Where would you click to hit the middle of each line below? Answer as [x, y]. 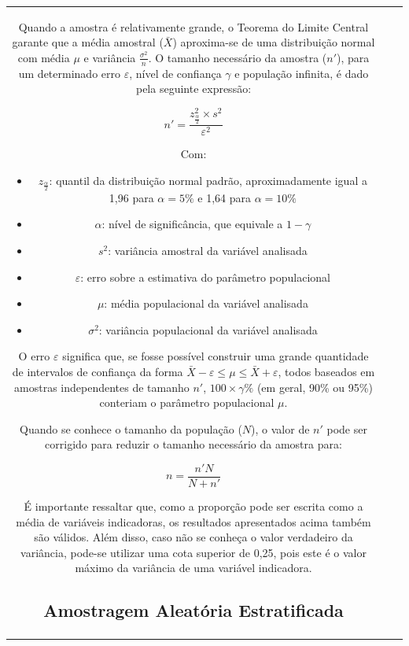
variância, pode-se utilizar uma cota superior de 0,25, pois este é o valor [193, 552]
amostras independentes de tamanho [102, 387]
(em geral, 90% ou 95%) [315, 387]
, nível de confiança [175, 73]
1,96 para [131, 197]
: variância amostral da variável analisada [208, 251]
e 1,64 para [224, 197]
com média [44, 57]
